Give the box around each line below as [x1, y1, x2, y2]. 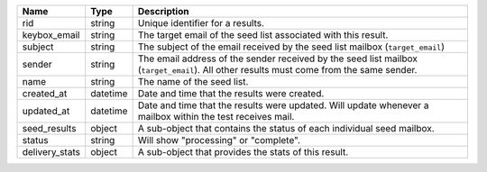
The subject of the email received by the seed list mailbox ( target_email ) [137, 41, 446, 53]
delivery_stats [22, 146, 81, 158]
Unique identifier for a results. [137, 17, 265, 29]
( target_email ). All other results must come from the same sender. [137, 64, 418, 76]
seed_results [22, 122, 77, 134]
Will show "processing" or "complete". [137, 134, 301, 146]
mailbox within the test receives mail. [137, 111, 295, 122]
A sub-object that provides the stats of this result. [137, 146, 349, 158]
